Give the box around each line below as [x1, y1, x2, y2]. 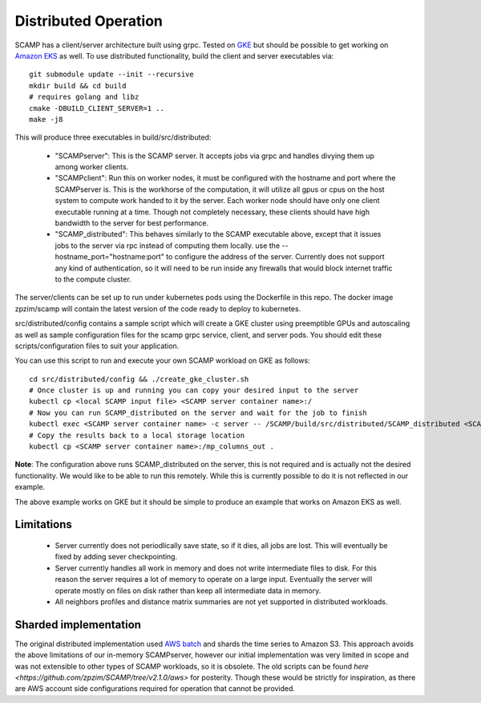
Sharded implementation [14, 618, 142, 632]
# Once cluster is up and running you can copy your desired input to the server [29, 386, 359, 395]
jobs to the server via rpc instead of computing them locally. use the [55, 241, 281, 250]
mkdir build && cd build [29, 81, 127, 90]
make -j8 [29, 115, 63, 124]
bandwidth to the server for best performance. [55, 218, 209, 228]
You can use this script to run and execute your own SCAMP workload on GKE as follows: [14, 356, 310, 365]
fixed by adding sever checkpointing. [55, 552, 178, 562]
